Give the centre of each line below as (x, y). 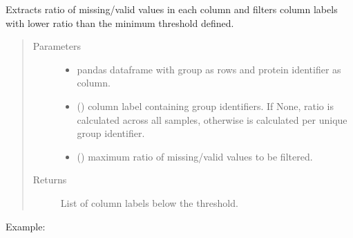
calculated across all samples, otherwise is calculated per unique (212, 119)
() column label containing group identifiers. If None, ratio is (205, 106)
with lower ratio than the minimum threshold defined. (120, 22)
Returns (50, 180)
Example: (26, 226)
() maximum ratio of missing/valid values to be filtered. (195, 156)
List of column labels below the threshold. (149, 202)
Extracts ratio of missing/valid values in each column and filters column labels (172, 9)
